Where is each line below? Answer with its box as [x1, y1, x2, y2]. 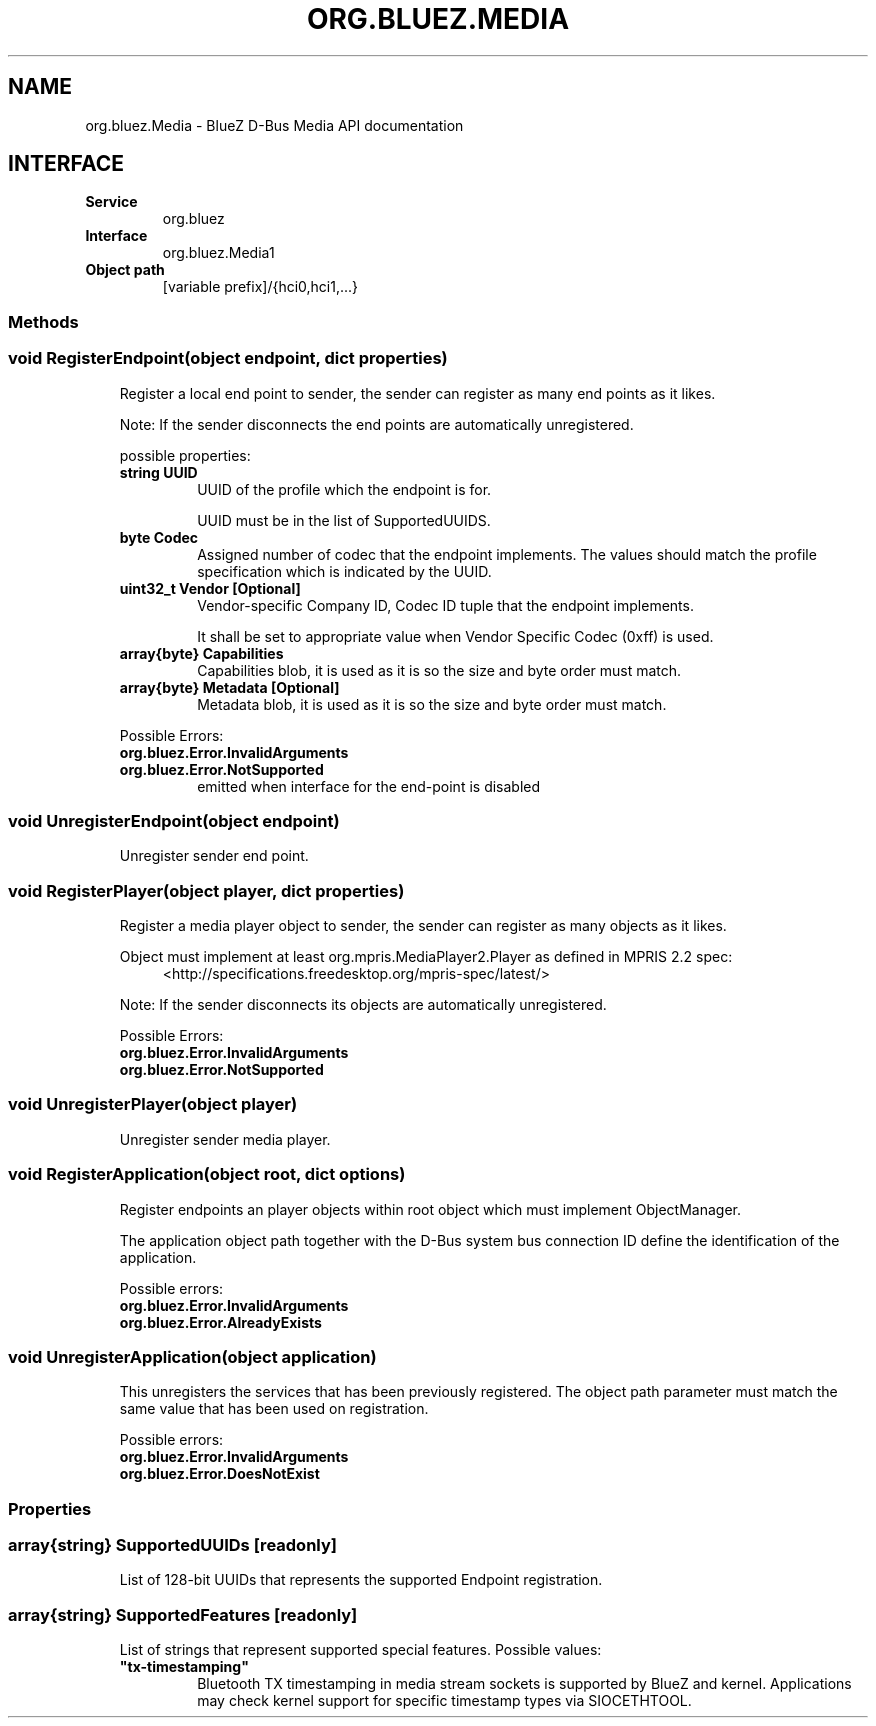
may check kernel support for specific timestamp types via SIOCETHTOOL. [197, 1692, 692, 1710]
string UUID [119, 463, 198, 481]
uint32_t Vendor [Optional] [119, 579, 301, 597]
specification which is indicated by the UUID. [197, 562, 492, 580]
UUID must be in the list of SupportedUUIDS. [197, 511, 491, 529]
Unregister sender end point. [119, 847, 309, 865]
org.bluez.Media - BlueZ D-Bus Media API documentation [85, 116, 464, 134]
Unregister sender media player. [119, 1130, 331, 1148]
